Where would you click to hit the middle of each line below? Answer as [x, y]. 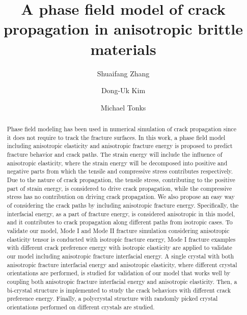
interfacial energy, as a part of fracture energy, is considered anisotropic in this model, [121, 213]
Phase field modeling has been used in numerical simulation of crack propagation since [121, 129]
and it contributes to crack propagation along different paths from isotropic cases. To [120, 222]
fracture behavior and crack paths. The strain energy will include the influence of [115, 154]
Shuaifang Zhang [123, 73]
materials [123, 49]
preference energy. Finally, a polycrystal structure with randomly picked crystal [112, 298]
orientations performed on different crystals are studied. [81, 307]
